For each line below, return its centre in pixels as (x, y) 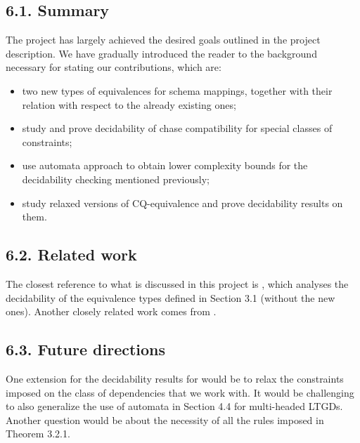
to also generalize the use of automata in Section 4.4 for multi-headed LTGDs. (174, 406)
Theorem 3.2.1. (38, 434)
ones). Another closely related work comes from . (111, 311)
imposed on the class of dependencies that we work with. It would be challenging (180, 392)
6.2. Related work (71, 254)
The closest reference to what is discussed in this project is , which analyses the (177, 283)
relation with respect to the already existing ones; (129, 104)
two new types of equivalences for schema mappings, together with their (177, 90)
